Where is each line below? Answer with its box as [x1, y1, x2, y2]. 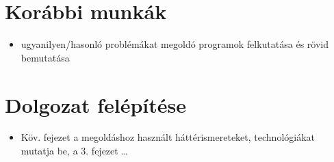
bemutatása [21, 50, 70, 64]
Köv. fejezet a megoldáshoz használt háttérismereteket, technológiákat [21, 130, 316, 144]
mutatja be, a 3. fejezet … [21, 144, 128, 158]
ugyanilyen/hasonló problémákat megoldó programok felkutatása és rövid [21, 37, 329, 51]
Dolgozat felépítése [5, 90, 186, 118]
